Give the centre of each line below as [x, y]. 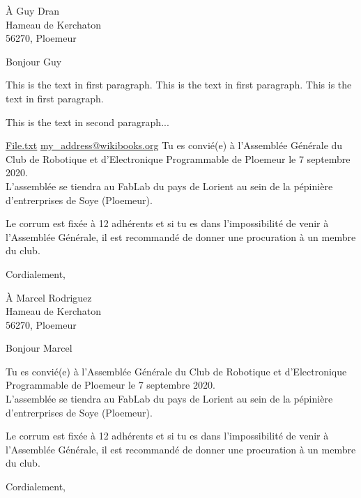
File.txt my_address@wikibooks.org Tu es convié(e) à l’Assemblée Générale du [174, 145]
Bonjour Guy [34, 61]
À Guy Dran [32, 10]
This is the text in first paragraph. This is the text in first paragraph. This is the [179, 85]
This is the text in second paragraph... [87, 122]
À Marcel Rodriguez [49, 297]
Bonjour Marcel [39, 348]
